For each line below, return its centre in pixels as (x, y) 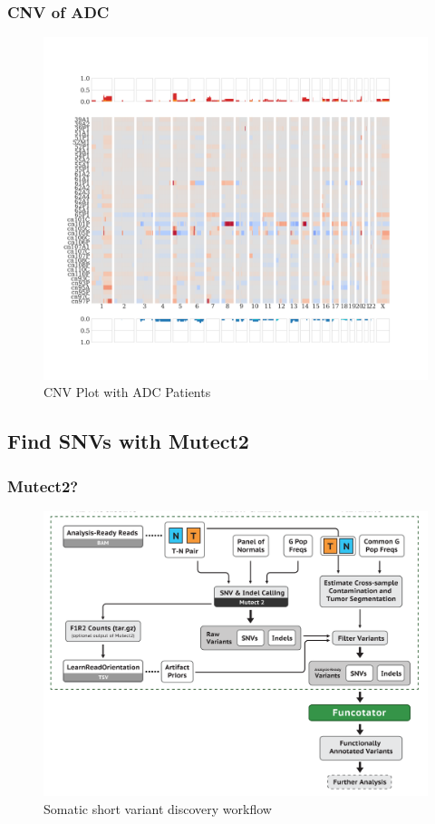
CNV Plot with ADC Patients (127, 392)
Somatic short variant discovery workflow (158, 808)
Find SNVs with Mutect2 (128, 441)
